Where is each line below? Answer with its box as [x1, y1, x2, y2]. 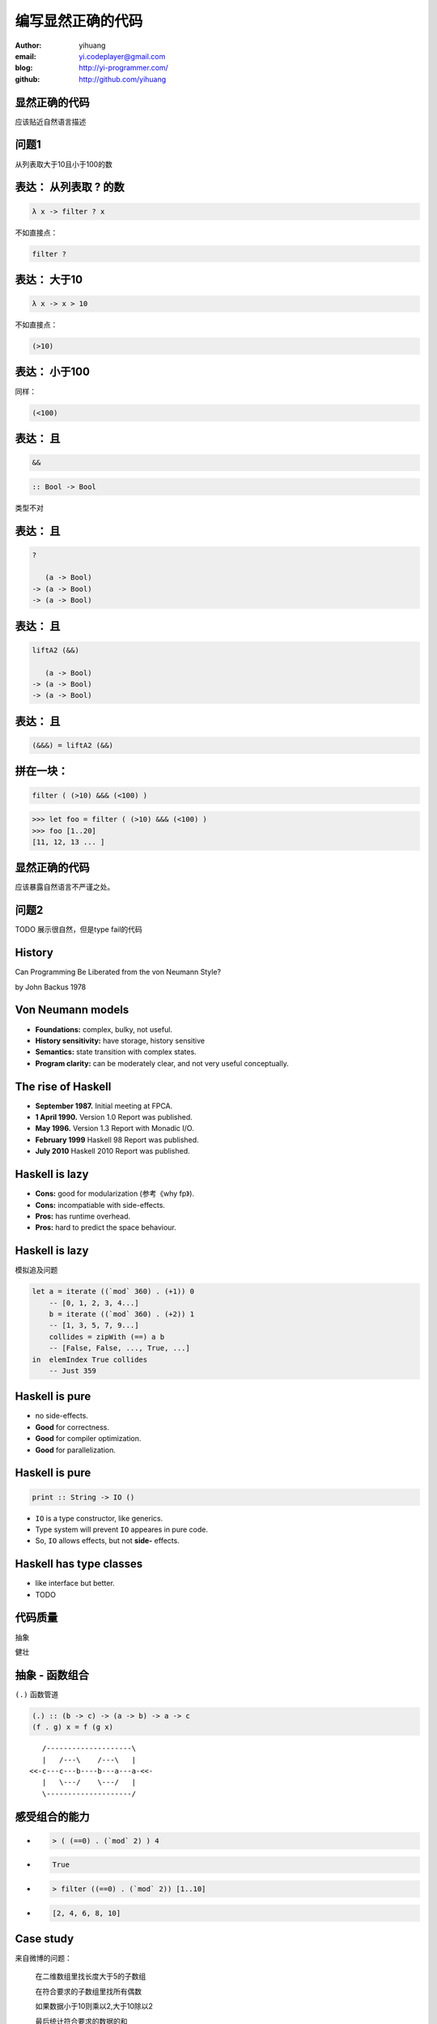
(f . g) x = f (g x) [32, 1723, 113, 1732]
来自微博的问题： [15, 1954, 72, 1963]
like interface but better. [35, 1579, 115, 1588]
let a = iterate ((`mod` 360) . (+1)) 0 [32, 1287, 194, 1296]
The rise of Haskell [15, 1079, 112, 1093]
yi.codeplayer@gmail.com [78, 51, 166, 61]
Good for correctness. [35, 1422, 109, 1432]
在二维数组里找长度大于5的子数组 [35, 1971, 146, 1981]
